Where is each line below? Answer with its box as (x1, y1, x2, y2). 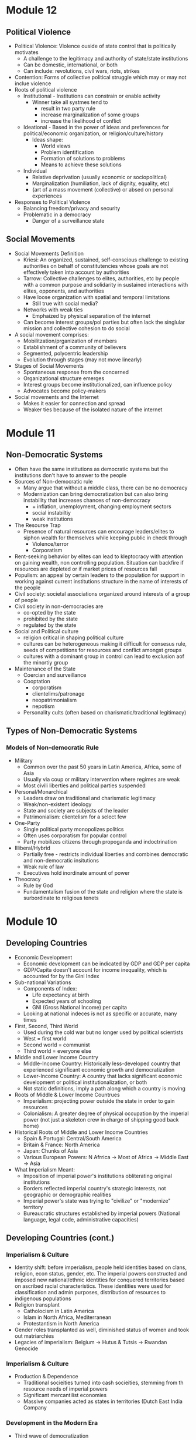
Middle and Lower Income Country (14, 1053, 98, 1060)
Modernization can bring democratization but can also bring (23, 490, 169, 497)
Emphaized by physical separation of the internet (32, 312, 151, 319)
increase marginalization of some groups (40, 111, 139, 118)
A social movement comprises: (14, 331, 90, 338)
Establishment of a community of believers (23, 343, 127, 350)
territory (23, 1203, 43, 1210)
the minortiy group (23, 659, 68, 666)
